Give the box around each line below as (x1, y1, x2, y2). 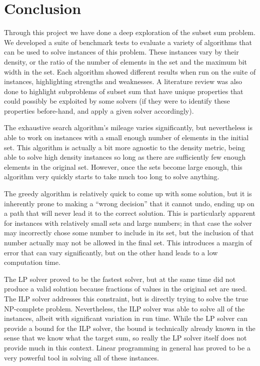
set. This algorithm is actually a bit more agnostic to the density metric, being (4, 142, 245, 152)
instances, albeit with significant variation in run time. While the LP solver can (4, 313, 247, 323)
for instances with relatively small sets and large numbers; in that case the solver (4, 217, 252, 228)
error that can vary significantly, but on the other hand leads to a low (4, 247, 218, 257)
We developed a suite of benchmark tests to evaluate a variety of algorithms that (4, 37, 252, 47)
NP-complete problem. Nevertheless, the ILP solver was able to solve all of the (4, 303, 245, 313)
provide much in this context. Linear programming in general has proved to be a (4, 342, 250, 352)
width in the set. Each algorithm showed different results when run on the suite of (4, 66, 256, 77)
